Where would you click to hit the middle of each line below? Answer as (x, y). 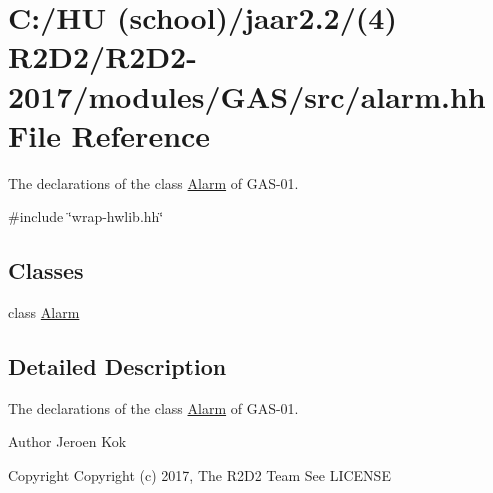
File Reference (109, 134)
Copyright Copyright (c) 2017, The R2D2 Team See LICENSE (199, 475)
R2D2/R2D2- (102, 56)
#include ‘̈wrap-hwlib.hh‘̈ (86, 216)
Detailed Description (117, 366)
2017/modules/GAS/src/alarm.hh (247, 95)
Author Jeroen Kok (67, 441)
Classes (46, 270)
